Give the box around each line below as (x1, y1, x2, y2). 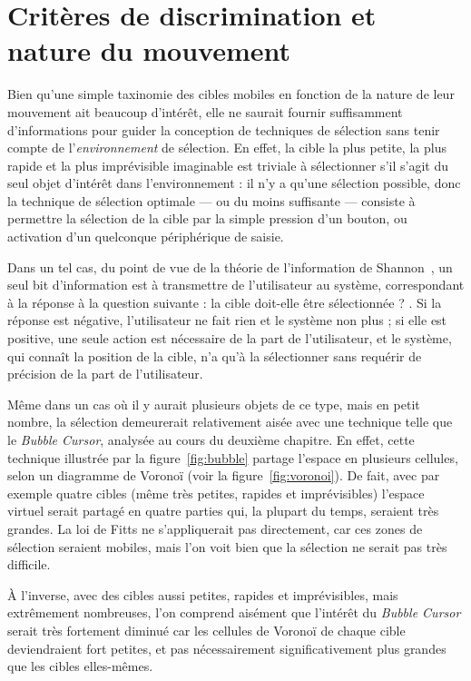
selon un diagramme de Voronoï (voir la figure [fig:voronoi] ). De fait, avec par (7, 466, 440, 485)
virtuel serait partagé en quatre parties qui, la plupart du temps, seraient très (7, 501, 439, 520)
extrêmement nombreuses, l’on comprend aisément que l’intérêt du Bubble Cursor (7, 603, 461, 622)
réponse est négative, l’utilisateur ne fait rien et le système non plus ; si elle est (7, 311, 447, 330)
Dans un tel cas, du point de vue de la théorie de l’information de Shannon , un (7, 257, 453, 276)
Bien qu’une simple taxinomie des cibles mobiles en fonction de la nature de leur (7, 84, 455, 104)
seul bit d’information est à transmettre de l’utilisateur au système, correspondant (7, 275, 465, 294)
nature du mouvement (7, 32, 290, 69)
